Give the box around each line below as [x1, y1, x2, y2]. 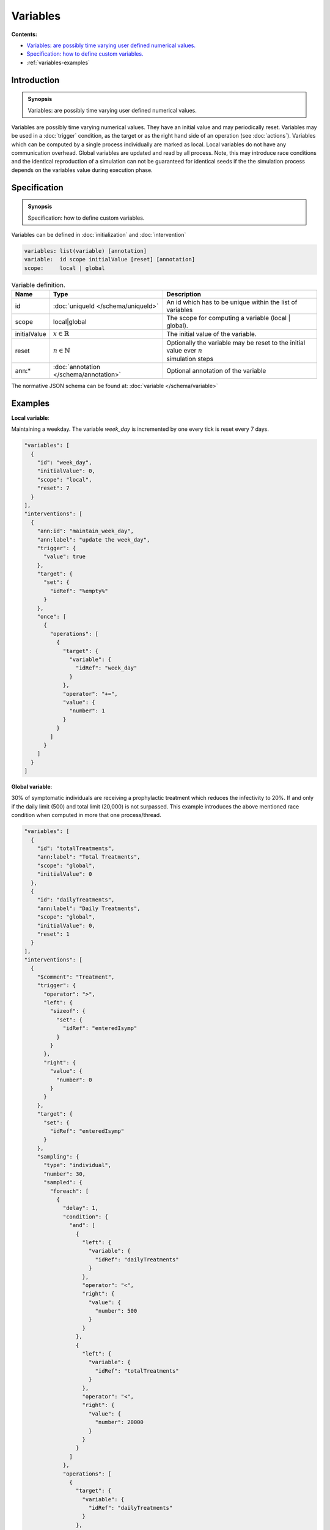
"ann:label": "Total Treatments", [37, 854, 141, 860]
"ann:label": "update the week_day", [37, 536, 150, 543]
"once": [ [37, 613, 67, 621]
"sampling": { [37, 1154, 79, 1160]
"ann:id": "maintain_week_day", [37, 528, 134, 535]
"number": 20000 [95, 1419, 144, 1426]
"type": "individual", [43, 1162, 112, 1169]
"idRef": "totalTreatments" [95, 1367, 180, 1374]
